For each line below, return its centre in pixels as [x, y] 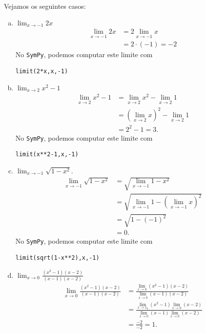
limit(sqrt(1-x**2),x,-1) [57, 258]
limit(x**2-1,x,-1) [47, 155]
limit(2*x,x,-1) [42, 72]
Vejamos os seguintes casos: [45, 6]
